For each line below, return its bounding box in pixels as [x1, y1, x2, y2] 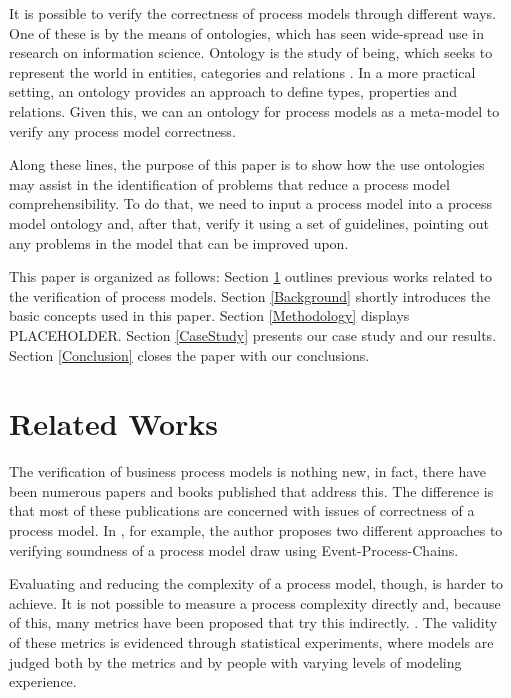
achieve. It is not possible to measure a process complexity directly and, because [9, 592, 501, 613]
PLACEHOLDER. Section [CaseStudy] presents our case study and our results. [9, 324, 497, 345]
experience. [9, 671, 77, 692]
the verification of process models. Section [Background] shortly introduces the [9, 285, 491, 306]
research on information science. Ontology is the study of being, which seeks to [9, 42, 493, 63]
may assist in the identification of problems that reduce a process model [9, 173, 450, 194]
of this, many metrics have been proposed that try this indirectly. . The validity [9, 612, 498, 633]
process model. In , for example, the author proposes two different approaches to [9, 520, 503, 540]
